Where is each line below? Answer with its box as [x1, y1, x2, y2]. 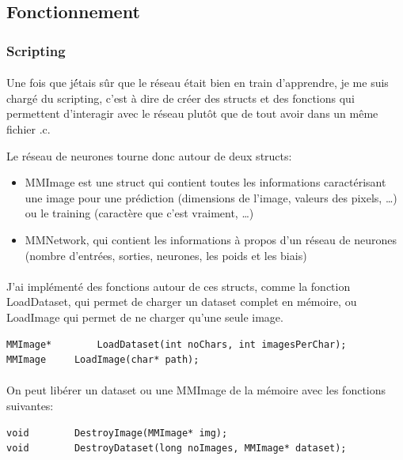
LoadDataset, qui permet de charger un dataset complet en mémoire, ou [6, 293, 357, 310]
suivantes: [6, 397, 54, 413]
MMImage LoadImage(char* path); [6, 354, 200, 366]
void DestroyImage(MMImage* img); [6, 427, 228, 439]
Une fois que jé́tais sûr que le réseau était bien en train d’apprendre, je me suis [6, 74, 389, 91]
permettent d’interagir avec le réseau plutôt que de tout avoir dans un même [6, 105, 378, 122]
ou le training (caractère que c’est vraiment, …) [25, 205, 254, 221]
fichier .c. [6, 121, 51, 137]
